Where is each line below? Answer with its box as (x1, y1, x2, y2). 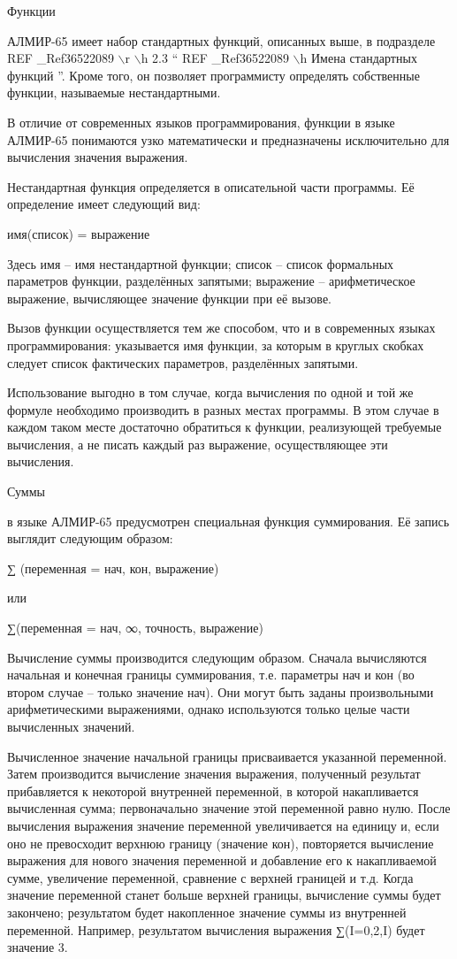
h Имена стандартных (300, 49, 417, 67)
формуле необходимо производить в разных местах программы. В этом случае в (7, 400, 439, 418)
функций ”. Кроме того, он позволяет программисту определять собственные (7, 65, 420, 84)
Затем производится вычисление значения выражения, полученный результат (7, 764, 421, 783)
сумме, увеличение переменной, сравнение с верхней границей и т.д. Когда (7, 868, 414, 886)
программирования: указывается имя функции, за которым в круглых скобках (7, 335, 424, 354)
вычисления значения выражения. (7, 148, 188, 166)
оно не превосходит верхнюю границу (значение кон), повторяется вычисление (7, 833, 434, 852)
